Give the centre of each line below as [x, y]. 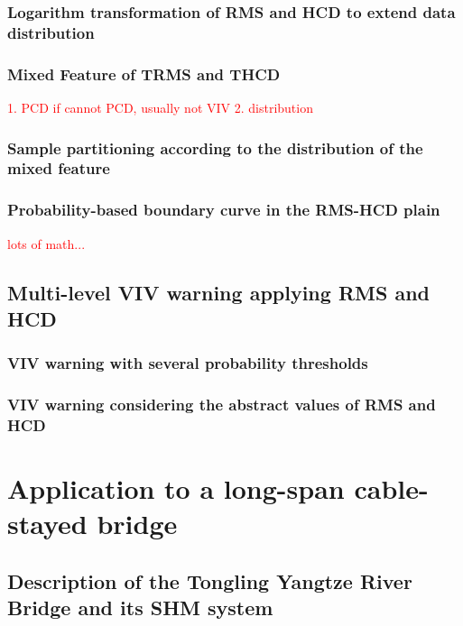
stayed [47, 524]
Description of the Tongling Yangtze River [210, 580]
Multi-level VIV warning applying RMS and [219, 292]
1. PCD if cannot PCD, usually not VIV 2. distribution [160, 107]
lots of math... [46, 243]
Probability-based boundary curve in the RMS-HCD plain [224, 210]
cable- [391, 488]
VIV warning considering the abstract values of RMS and [222, 405]
